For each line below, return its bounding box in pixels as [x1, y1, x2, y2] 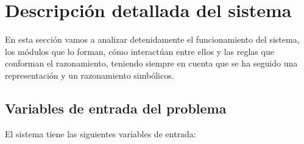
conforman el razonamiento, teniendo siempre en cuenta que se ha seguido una [5, 57, 298, 70]
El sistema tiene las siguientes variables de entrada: [5, 127, 196, 140]
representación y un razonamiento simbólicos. [5, 68, 174, 81]
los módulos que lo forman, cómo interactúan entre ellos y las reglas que [5, 45, 274, 57]
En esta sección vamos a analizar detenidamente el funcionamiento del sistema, [5, 33, 300, 46]
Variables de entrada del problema [5, 98, 227, 117]
